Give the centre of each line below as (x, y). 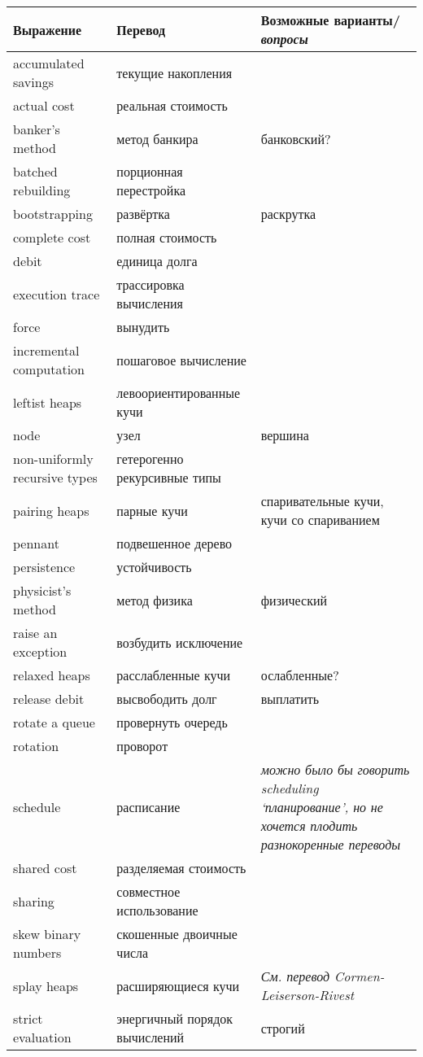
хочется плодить (309, 826)
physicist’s (42, 590)
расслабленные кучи (174, 675)
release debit (49, 699)
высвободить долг (167, 699)
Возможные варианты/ (330, 20)
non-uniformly (53, 459)
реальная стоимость (172, 105)
